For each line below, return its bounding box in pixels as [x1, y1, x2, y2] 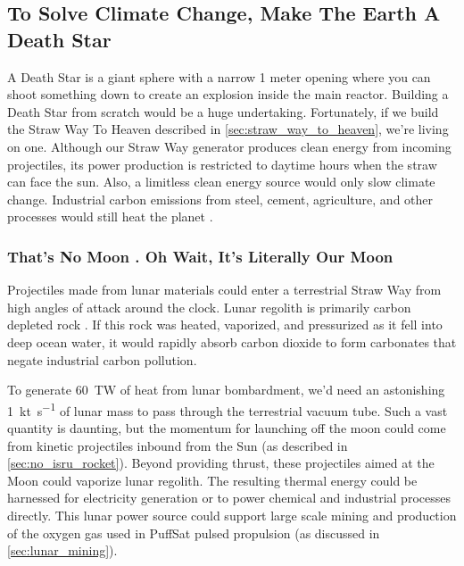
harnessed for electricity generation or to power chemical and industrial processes [7, 488, 451, 507]
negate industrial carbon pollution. [7, 350, 197, 369]
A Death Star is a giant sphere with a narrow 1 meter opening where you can [7, 67, 431, 86]
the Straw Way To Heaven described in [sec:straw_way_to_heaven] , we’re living [7, 120, 449, 138]
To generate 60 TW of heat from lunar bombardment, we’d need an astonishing [7, 380, 445, 399]
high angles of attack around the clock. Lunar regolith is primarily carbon [7, 297, 411, 316]
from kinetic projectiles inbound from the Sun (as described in [7, 436, 348, 454]
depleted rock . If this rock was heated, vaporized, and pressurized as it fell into [7, 315, 443, 334]
